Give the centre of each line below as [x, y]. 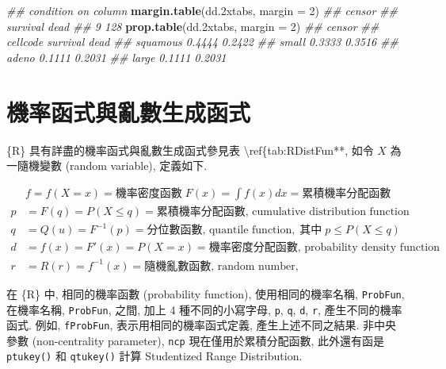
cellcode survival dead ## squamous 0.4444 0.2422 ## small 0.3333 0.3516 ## [202, 42]
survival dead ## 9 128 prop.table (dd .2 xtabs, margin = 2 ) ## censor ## [193, 26]
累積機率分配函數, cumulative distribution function [283, 211]
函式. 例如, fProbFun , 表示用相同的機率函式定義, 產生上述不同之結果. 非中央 [202, 325]
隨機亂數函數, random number [220, 266]
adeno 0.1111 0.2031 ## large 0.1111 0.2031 [116, 57]
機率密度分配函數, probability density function [324, 248]
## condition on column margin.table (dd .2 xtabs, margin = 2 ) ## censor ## [202, 10]
